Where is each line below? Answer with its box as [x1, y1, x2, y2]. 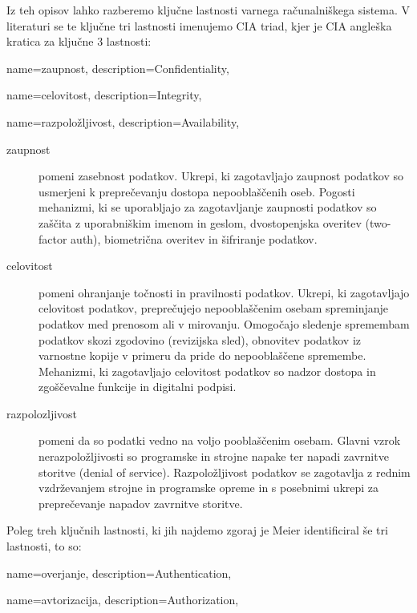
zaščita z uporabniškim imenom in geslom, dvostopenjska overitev [38, 214, 362, 231]
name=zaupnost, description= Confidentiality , [6, 59, 229, 76]
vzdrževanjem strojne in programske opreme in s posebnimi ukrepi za [38, 479, 379, 496]
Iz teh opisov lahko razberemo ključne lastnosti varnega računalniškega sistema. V [6, 2, 411, 18]
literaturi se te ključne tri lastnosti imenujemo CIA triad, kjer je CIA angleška [6, 17, 392, 34]
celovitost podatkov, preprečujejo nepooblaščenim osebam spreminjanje [38, 300, 389, 317]
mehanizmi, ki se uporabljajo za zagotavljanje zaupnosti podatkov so [38, 199, 377, 216]
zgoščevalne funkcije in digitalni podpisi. [38, 378, 237, 395]
